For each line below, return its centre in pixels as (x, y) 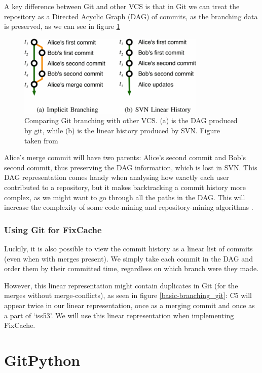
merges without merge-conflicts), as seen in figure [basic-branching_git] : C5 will (128, 295)
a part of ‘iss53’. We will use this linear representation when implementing (119, 315)
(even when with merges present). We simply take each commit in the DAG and (128, 258)
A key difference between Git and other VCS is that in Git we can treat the (122, 6)
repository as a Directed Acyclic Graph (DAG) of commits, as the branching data (131, 16)
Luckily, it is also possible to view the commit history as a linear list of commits (128, 249)
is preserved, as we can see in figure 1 (62, 26)
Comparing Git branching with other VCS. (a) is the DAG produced (131, 120)
